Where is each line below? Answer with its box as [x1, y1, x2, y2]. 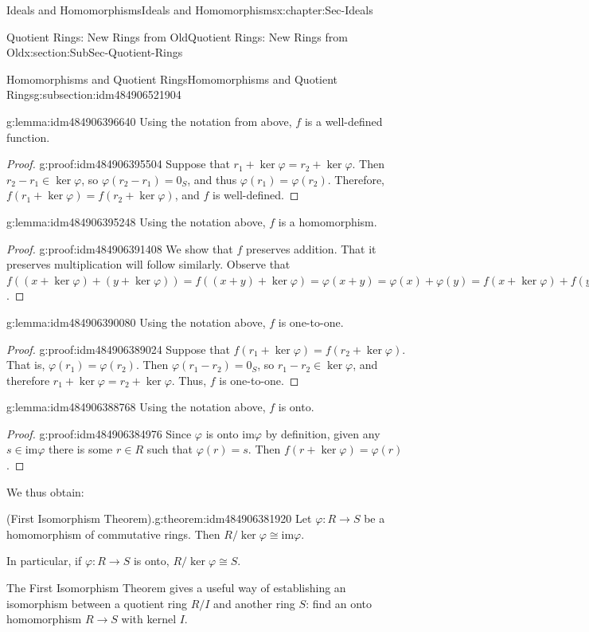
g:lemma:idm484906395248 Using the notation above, [6, 213, 266, 230]
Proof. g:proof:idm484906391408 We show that [6, 240, 233, 257]
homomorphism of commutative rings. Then [6, 525, 220, 542]
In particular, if [6, 552, 82, 569]
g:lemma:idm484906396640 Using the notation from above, [6, 112, 292, 129]
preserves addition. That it [245, 240, 376, 257]
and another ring [213, 595, 295, 611]
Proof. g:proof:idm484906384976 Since [6, 425, 192, 442]
